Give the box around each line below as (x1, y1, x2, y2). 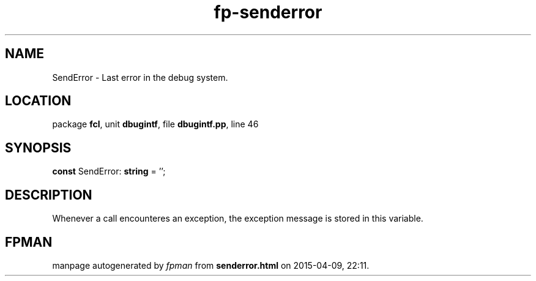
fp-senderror (214, 2, 322, 23)
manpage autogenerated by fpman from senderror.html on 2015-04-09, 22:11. (52, 260, 370, 271)
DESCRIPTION (5, 187, 92, 203)
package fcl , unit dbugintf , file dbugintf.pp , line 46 (52, 119, 259, 130)
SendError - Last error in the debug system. (52, 72, 228, 83)
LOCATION (5, 93, 72, 109)
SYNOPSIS (5, 140, 72, 155)
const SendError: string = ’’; (52, 166, 166, 177)
